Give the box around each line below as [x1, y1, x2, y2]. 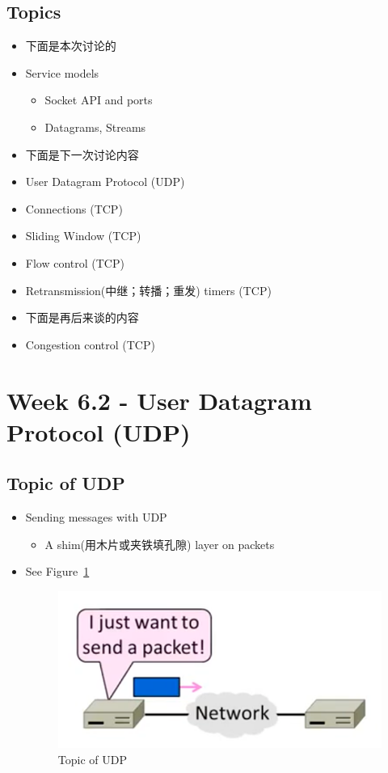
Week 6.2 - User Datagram [6, 383, 312, 416]
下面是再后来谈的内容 [25, 309, 139, 326]
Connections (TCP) [25, 200, 123, 217]
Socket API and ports [44, 91, 153, 108]
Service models [25, 64, 99, 81]
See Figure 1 [25, 563, 90, 580]
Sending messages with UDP [25, 509, 167, 526]
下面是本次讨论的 [25, 37, 116, 54]
